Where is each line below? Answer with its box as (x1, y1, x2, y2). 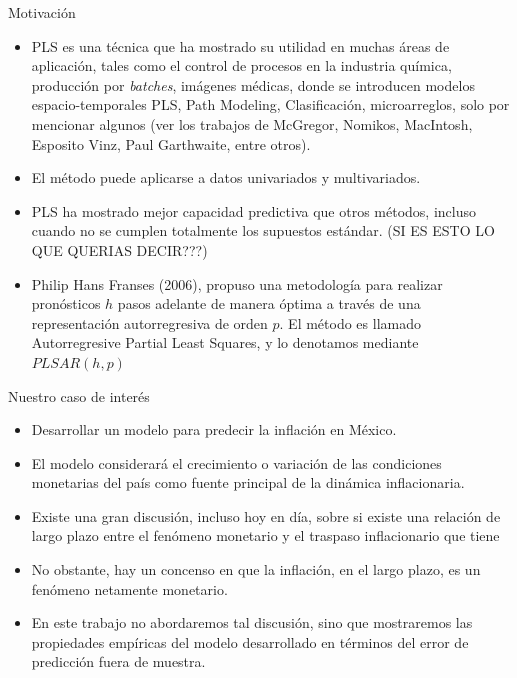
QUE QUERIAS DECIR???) (31, 239, 208, 260)
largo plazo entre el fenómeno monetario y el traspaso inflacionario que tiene (31, 525, 500, 546)
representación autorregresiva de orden (31, 312, 268, 333)
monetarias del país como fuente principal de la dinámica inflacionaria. (31, 472, 465, 493)
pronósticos (31, 293, 101, 314)
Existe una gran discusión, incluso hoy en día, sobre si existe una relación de (31, 505, 501, 526)
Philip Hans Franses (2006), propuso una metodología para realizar (31, 273, 443, 294)
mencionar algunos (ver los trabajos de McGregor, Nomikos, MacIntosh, (31, 113, 473, 134)
